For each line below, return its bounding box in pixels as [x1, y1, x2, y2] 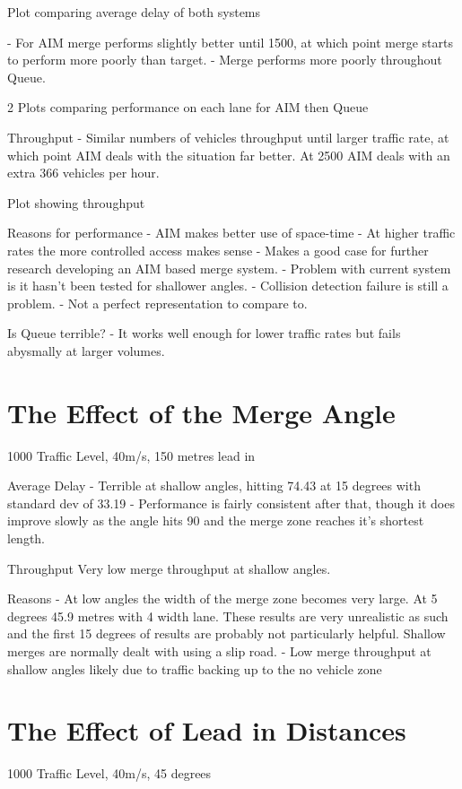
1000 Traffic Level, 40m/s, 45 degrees [7, 764, 212, 783]
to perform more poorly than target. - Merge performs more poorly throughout [7, 50, 442, 69]
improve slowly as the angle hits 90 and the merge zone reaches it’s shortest [7, 511, 424, 530]
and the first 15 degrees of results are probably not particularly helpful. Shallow [7, 624, 446, 643]
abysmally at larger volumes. [7, 341, 165, 360]
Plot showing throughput [7, 193, 145, 212]
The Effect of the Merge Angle [7, 394, 396, 430]
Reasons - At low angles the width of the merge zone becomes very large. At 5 [7, 589, 438, 608]
